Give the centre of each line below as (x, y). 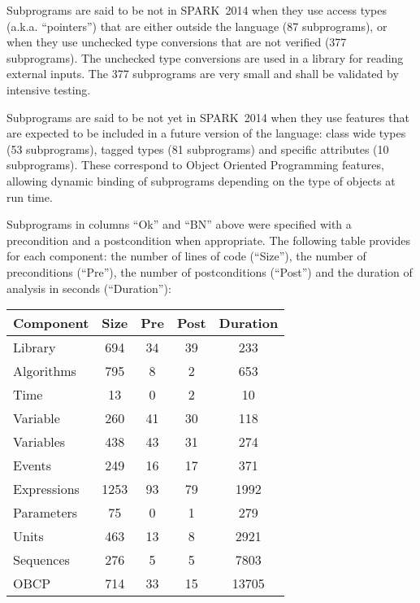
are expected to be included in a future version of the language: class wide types (206, 133)
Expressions (46, 489)
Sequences (41, 560)
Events (32, 465)
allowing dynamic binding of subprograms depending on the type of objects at (201, 180)
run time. (30, 197)
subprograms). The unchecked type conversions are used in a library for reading (205, 57)
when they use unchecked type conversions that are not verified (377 (177, 42)
